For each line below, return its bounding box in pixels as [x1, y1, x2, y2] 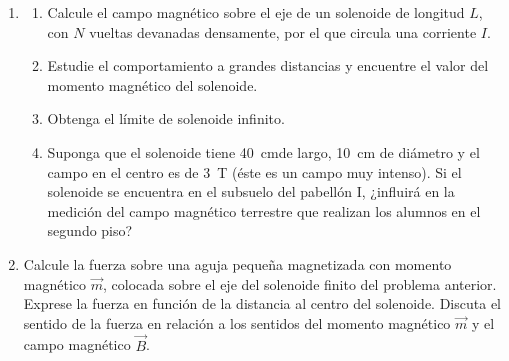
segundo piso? [47, 220, 133, 241]
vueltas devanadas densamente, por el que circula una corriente [89, 21, 477, 42]
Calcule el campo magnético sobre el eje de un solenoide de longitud [47, 2, 465, 22]
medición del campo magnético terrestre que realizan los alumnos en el [47, 200, 481, 221]
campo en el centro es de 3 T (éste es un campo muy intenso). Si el [47, 161, 462, 182]
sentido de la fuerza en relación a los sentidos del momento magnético [23, 312, 451, 333]
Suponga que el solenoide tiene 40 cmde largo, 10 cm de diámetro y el [47, 141, 480, 162]
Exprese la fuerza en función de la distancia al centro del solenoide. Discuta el [23, 293, 501, 314]
